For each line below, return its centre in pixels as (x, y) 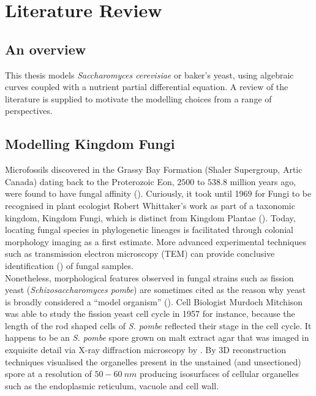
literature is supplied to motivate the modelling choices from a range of (138, 98)
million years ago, (263, 181)
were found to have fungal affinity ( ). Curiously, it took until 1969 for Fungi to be (158, 193)
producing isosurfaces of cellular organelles (219, 374)
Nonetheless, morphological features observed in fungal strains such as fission (149, 277)
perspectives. (29, 111)
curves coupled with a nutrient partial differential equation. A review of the (147, 87)
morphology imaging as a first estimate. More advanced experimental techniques (156, 241)
